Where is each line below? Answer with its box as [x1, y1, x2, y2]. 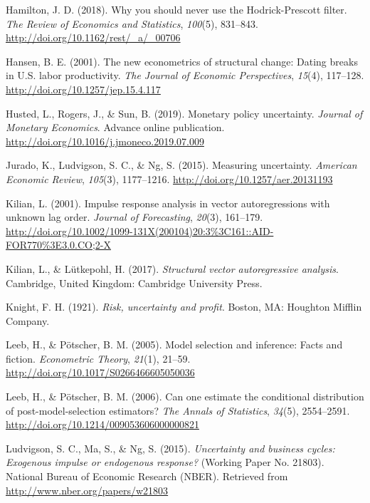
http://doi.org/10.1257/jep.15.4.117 [6, 81, 161, 96]
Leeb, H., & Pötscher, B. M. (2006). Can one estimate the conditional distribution [6, 389, 364, 404]
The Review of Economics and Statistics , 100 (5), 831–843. [6, 16, 258, 31]
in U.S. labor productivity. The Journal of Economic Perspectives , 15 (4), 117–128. [6, 68, 364, 83]
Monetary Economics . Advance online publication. [6, 120, 225, 135]
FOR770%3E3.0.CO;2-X [6, 237, 111, 252]
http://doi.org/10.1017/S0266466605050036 [6, 365, 195, 380]
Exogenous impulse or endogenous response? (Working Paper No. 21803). [6, 455, 324, 470]
